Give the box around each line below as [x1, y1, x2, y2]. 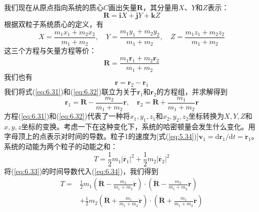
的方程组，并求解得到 [156, 86, 228, 96]
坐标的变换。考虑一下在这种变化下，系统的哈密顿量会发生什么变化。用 [21, 121, 255, 131]
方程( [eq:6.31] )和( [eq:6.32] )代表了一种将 [4, 111, 130, 121]
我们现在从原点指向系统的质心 [4, 2, 103, 12]
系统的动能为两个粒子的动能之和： [4, 141, 118, 152]
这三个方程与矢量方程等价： [4, 45, 96, 56]
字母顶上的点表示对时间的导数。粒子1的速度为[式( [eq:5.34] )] [4, 131, 199, 142]
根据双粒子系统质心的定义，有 [4, 18, 103, 29]
